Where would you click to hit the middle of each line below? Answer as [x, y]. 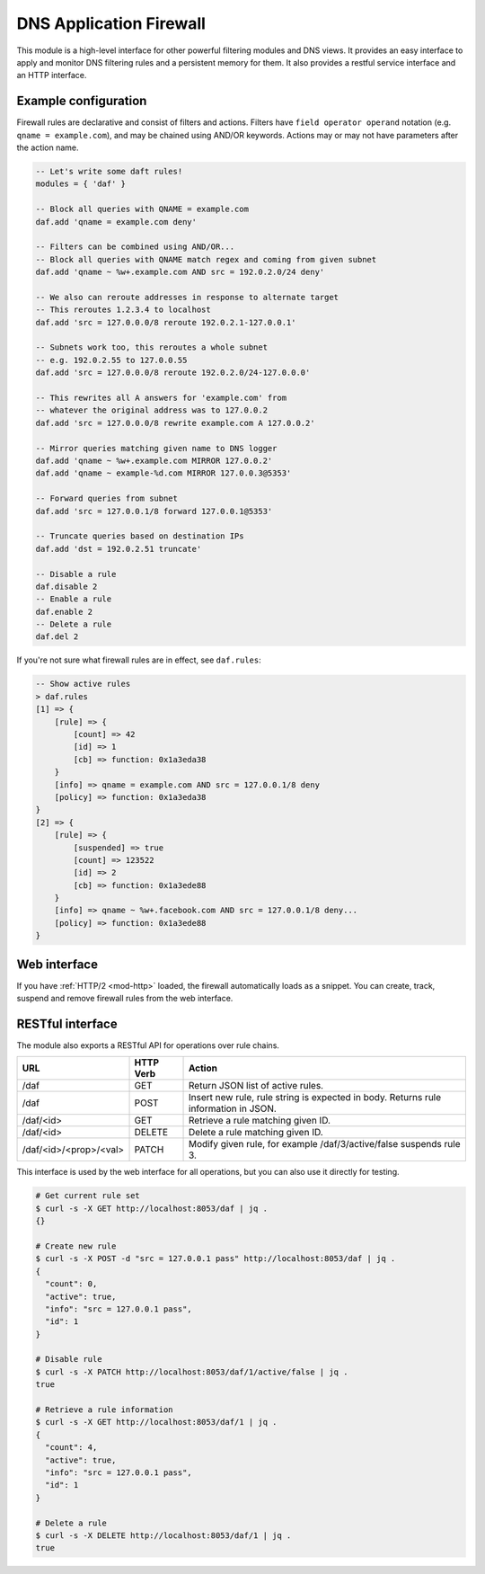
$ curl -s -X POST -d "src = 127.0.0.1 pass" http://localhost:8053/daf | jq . [216, 1259]
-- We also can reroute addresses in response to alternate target [187, 297]
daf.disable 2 [66, 586]
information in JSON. [233, 1108]
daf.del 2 [57, 637]
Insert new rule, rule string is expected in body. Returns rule [315, 1098]
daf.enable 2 [64, 612]
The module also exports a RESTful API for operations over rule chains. [148, 1045]
